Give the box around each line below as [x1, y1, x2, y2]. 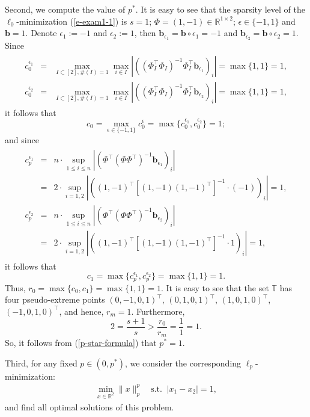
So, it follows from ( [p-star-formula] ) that [5, 336, 157, 349]
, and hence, [59, 304, 104, 317]
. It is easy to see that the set [160, 281, 269, 294]
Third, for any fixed [5, 356, 77, 369]
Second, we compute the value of [5, 3, 126, 15]
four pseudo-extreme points [5, 293, 105, 306]
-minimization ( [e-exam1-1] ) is [16, 14, 127, 27]
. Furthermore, [131, 304, 185, 317]
